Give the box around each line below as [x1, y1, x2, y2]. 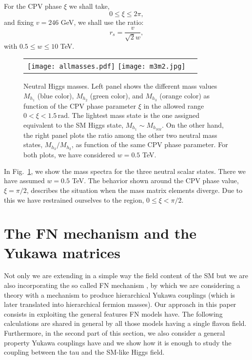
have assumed [4, 175, 45, 186]
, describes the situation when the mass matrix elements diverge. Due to [26, 185, 243, 195]
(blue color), [37, 90, 74, 100]
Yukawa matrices [4, 242, 121, 262]
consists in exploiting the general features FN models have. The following [4, 308, 223, 319]
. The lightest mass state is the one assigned [67, 110, 199, 120]
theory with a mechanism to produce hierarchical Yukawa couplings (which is [4, 289, 235, 300]
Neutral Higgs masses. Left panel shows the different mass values [23, 81, 217, 91]
